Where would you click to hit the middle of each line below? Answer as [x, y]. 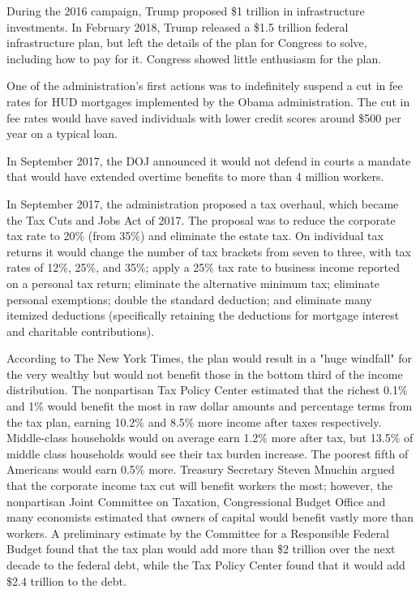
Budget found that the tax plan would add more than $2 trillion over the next [201, 549]
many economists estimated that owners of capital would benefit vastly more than [210, 517]
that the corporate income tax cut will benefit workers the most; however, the [200, 486]
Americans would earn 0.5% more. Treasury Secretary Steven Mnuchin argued [201, 469]
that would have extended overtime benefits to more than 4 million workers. [195, 176]
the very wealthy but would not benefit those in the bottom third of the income [205, 374]
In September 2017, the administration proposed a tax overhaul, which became [203, 203]
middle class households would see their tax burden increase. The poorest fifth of [208, 453]
